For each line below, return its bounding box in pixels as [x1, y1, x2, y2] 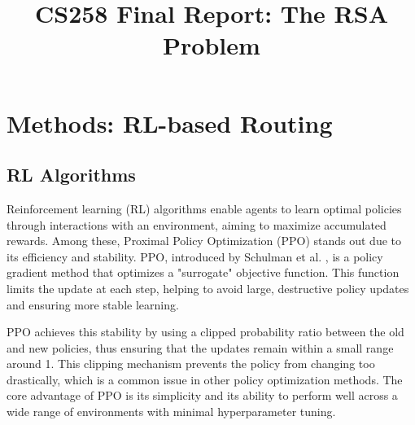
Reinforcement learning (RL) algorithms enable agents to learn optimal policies [7, 199, 402, 217]
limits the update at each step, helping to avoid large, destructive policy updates [7, 279, 409, 296]
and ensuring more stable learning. [7, 296, 179, 313]
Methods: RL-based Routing [7, 106, 333, 139]
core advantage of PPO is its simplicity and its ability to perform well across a [7, 387, 398, 404]
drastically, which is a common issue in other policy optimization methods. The [7, 370, 403, 388]
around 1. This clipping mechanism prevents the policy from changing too [7, 355, 375, 372]
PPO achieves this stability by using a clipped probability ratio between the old [7, 323, 404, 340]
